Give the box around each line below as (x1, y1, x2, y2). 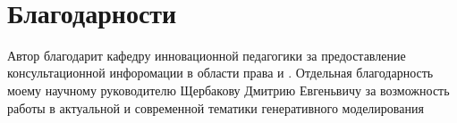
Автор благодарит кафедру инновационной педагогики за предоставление (7, 45, 406, 64)
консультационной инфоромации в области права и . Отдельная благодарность (7, 63, 434, 82)
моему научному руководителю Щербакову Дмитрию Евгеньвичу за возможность (7, 80, 450, 99)
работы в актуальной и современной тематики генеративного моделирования (7, 98, 424, 117)
